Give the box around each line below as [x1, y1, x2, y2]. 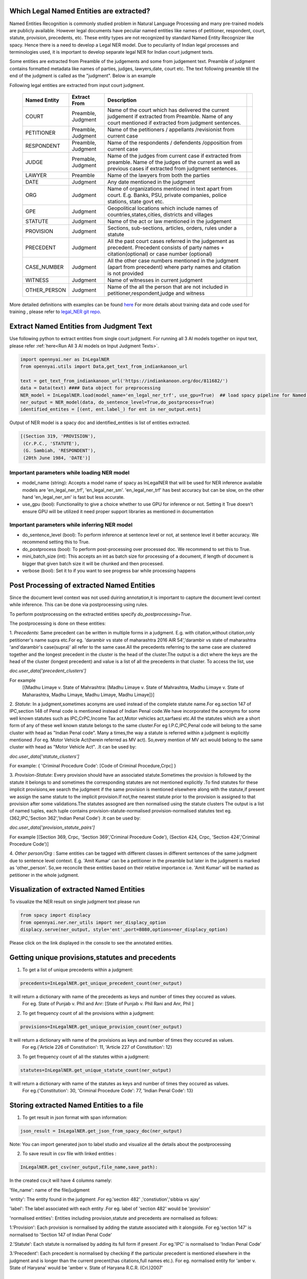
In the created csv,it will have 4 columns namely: [9, 1177, 112, 1184]
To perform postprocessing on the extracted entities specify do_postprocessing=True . [9, 611, 192, 617]
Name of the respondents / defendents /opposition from [107, 139, 243, 146]
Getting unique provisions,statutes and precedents [9, 953, 176, 962]
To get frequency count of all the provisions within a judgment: [22, 1010, 155, 1016]
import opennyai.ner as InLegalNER [20, 356, 109, 362]
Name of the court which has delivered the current [107, 106, 230, 114]
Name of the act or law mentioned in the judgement [107, 218, 232, 225]
